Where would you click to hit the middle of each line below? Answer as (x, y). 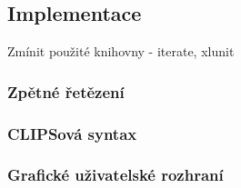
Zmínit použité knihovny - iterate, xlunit (121, 51)
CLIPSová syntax (72, 133)
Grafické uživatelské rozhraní (115, 175)
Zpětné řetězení (66, 91)
